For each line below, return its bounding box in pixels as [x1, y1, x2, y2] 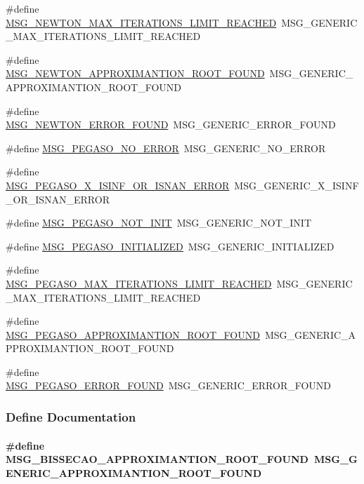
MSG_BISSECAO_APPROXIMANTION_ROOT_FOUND [6, 452, 308, 466]
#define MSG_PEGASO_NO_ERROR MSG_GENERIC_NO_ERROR [6, 140, 326, 155]
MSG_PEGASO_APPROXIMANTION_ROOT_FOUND [6, 327, 260, 342]
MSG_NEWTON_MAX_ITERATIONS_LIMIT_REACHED [6, 15, 277, 29]
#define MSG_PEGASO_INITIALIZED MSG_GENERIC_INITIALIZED [6, 238, 334, 253]
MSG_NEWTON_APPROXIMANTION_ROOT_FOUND [6, 66, 265, 81]
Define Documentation [6, 408, 136, 425]
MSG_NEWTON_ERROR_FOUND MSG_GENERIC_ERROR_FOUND [6, 117, 336, 132]
